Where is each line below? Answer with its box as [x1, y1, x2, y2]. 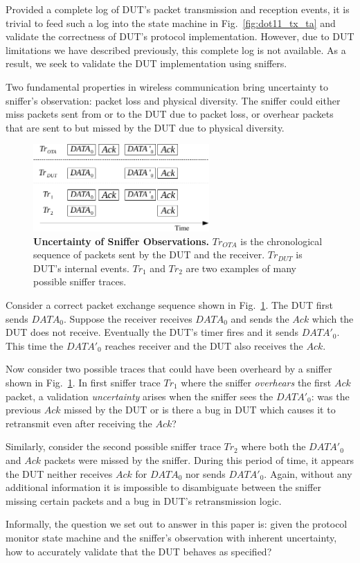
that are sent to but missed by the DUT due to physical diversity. [6, 120, 285, 134]
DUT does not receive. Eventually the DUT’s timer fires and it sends [6, 325, 298, 339]
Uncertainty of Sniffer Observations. [33, 233, 210, 248]
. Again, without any [264, 466, 352, 481]
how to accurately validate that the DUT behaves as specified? [6, 544, 272, 558]
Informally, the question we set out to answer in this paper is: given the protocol [6, 517, 348, 531]
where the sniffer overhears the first [181, 375, 332, 390]
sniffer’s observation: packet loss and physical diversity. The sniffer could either [6, 93, 341, 107]
